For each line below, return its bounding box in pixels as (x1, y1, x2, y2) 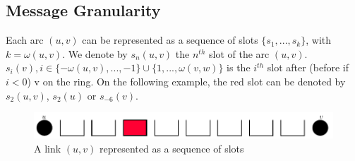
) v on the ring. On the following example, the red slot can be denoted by (27, 73, 346, 88)
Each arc (6, 32, 44, 47)
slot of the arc (209, 46, 270, 61)
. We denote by (62, 46, 128, 61)
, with (306, 32, 332, 47)
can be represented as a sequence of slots (82, 32, 258, 47)
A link (34, 141, 61, 155)
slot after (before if (267, 60, 349, 75)
